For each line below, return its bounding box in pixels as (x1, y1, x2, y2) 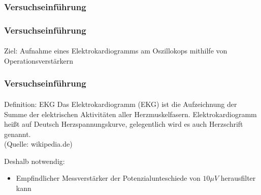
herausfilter (220, 173, 256, 183)
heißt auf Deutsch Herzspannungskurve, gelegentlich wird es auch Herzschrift (4, 119, 243, 129)
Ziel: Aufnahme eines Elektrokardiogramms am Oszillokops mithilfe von (4, 45, 227, 56)
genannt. (4, 128, 31, 139)
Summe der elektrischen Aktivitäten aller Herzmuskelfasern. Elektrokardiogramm (4, 108, 257, 119)
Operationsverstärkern (4, 55, 74, 66)
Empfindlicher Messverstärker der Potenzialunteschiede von (16, 173, 201, 183)
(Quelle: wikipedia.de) (4, 138, 73, 149)
